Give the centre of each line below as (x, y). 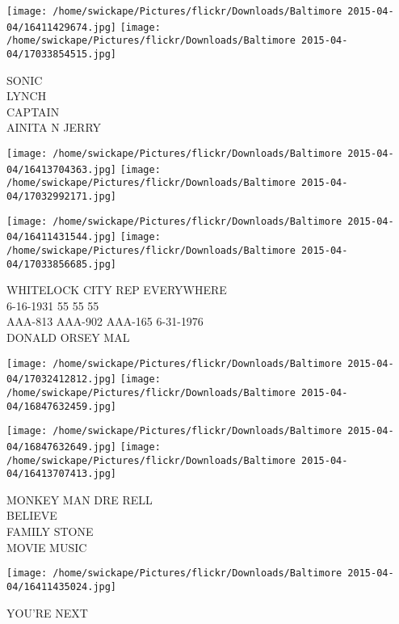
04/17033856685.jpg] (62, 264)
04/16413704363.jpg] (62, 169)
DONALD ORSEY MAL (68, 337)
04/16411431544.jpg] (62, 237)
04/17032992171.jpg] (62, 196)
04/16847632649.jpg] (62, 447)
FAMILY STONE (50, 531)
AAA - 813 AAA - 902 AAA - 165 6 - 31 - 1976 (105, 321)
